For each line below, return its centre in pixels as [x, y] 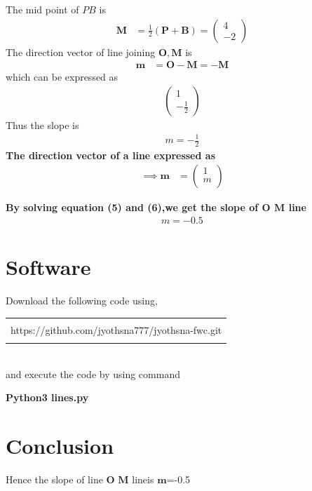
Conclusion [60, 446]
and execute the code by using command [93, 374]
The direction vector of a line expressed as [110, 155]
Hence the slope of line [54, 479]
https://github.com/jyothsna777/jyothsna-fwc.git [116, 329]
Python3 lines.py [47, 397]
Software [48, 267]
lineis [143, 479]
